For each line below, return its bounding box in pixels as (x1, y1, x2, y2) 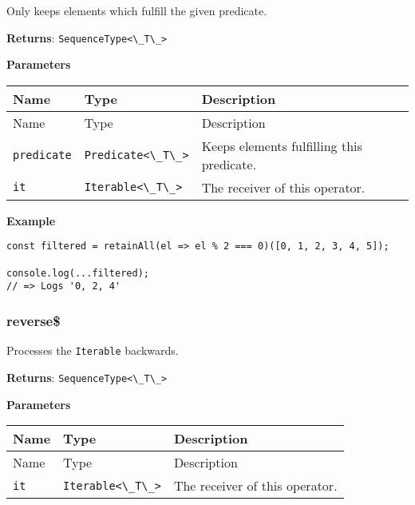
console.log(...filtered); (6, 267, 149, 279)
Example (6, 212, 56, 229)
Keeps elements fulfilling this (201, 136, 362, 155)
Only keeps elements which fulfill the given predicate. (6, 2, 267, 18)
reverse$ (6, 310, 61, 330)
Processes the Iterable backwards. (6, 342, 179, 359)
